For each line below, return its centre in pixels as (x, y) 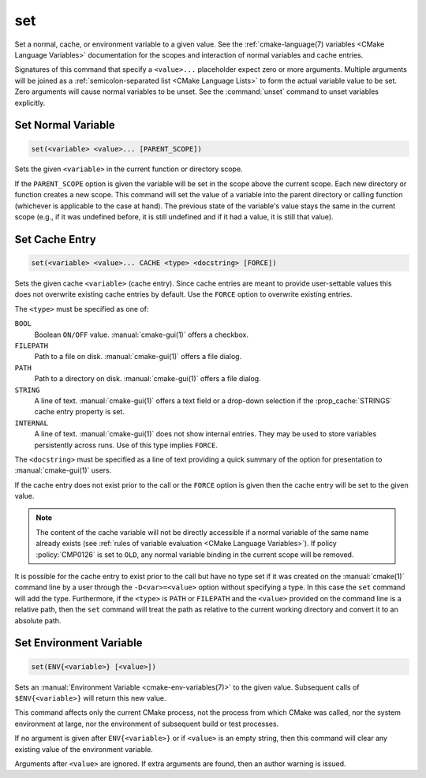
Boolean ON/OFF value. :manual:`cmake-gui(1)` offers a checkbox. (141, 335)
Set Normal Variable (65, 125)
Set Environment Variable (78, 643)
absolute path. (38, 620)
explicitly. (30, 103)
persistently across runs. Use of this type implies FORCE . (126, 445)
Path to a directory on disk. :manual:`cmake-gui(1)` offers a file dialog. (148, 379)
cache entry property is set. (80, 412)
